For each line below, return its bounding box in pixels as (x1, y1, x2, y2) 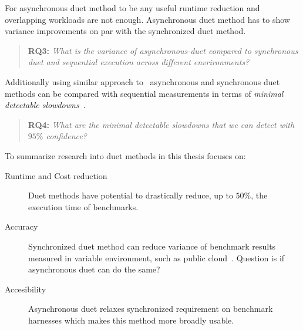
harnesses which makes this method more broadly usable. (28, 314, 234, 326)
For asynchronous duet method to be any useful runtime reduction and (5, 2, 260, 14)
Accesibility (5, 282, 46, 295)
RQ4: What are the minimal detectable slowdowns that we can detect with (28, 118, 295, 130)
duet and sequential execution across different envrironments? (28, 56, 250, 68)
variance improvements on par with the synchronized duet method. (5, 25, 246, 37)
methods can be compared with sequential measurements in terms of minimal (5, 87, 284, 99)
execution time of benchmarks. (28, 200, 139, 213)
